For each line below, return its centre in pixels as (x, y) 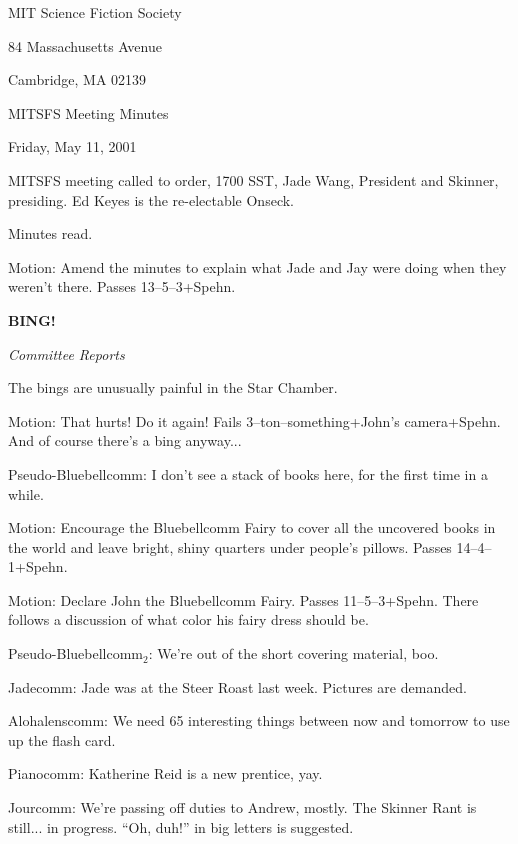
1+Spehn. (38, 566)
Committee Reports (66, 353)
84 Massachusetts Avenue (85, 45)
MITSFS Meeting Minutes (88, 112)
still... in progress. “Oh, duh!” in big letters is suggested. (181, 826)
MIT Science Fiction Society (95, 12)
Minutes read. (50, 233)
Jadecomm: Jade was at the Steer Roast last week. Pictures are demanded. (237, 686)
